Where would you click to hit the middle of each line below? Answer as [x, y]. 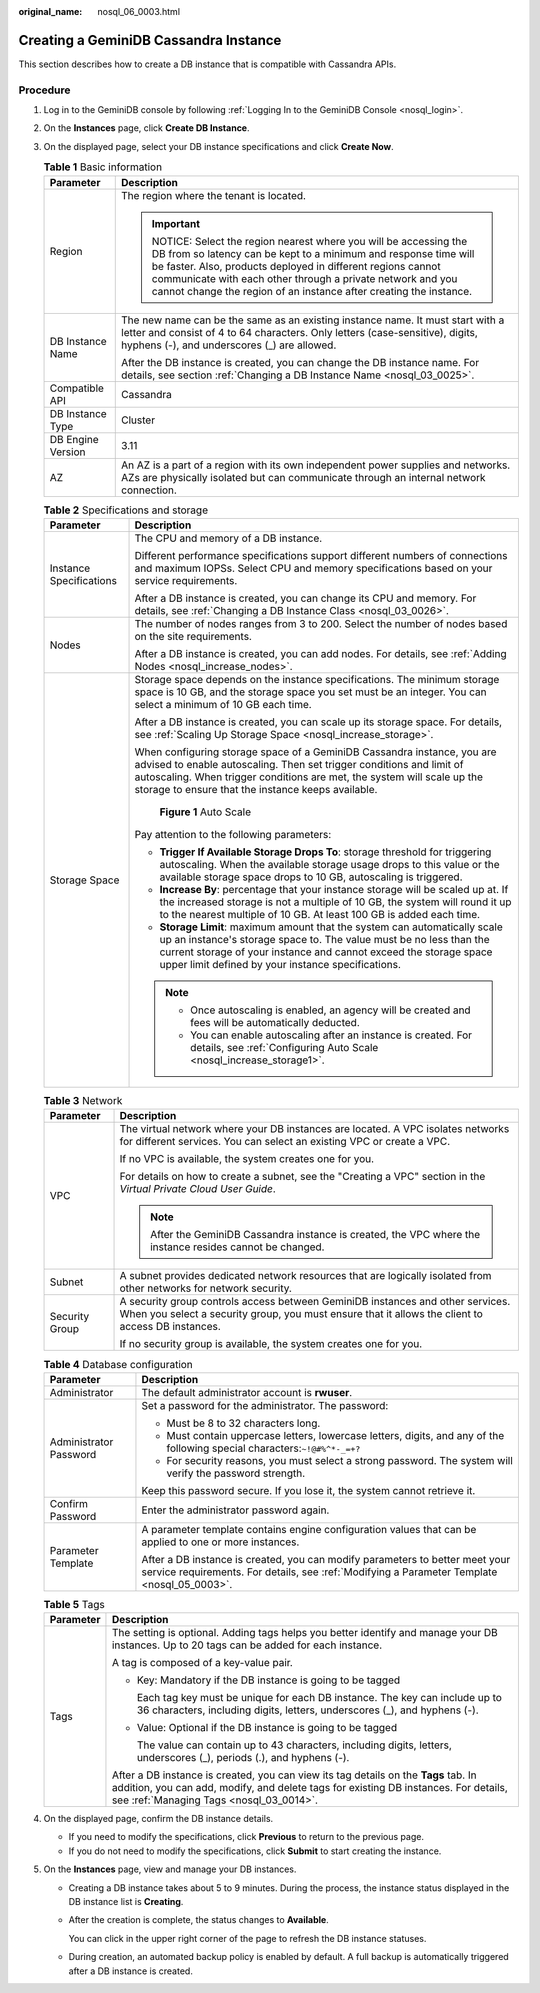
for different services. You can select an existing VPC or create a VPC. [284, 1142]
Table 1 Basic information [103, 167]
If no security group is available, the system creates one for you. [271, 1344]
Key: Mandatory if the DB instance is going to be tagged [268, 1680]
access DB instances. [170, 1327]
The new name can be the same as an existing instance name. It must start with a [313, 320]
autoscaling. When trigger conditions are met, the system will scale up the [309, 777]
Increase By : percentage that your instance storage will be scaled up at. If [334, 889]
